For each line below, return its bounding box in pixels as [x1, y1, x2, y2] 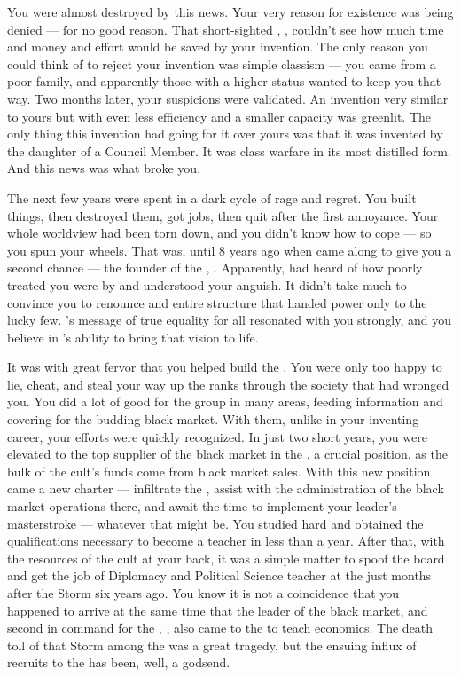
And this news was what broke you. [7, 159, 201, 177]
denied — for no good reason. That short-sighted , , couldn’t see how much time [7, 20, 444, 38]
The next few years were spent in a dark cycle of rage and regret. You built [7, 188, 417, 207]
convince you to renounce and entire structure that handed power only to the [7, 293, 427, 311]
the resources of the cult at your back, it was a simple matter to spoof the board [7, 548, 445, 567]
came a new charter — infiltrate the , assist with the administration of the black [7, 479, 444, 498]
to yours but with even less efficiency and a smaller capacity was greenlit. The [7, 106, 431, 125]
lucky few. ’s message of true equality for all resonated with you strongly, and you [7, 311, 452, 329]
